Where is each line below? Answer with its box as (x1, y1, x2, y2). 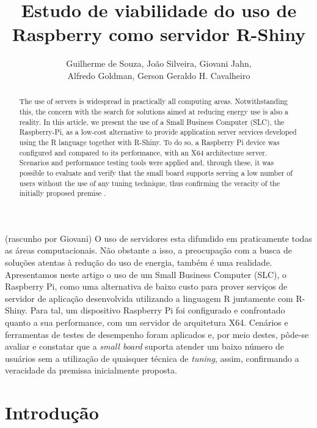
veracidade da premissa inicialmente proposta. (5, 364, 177, 377)
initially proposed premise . (19, 188, 106, 198)
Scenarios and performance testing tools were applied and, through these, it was (19, 157, 274, 168)
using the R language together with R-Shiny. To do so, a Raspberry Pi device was (19, 137, 280, 147)
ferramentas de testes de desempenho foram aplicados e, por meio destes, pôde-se (5, 328, 309, 340)
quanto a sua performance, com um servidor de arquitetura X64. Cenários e (5, 316, 288, 329)
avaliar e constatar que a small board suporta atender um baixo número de (5, 340, 284, 353)
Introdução (5, 400, 99, 425)
